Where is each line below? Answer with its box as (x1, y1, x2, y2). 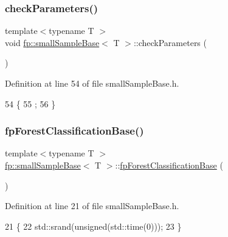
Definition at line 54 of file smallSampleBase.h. (5, 77, 179, 89)
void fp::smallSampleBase (5, 36, 100, 48)
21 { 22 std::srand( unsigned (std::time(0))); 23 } (5, 219, 182, 232)
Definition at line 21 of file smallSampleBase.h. (5, 199, 179, 212)
